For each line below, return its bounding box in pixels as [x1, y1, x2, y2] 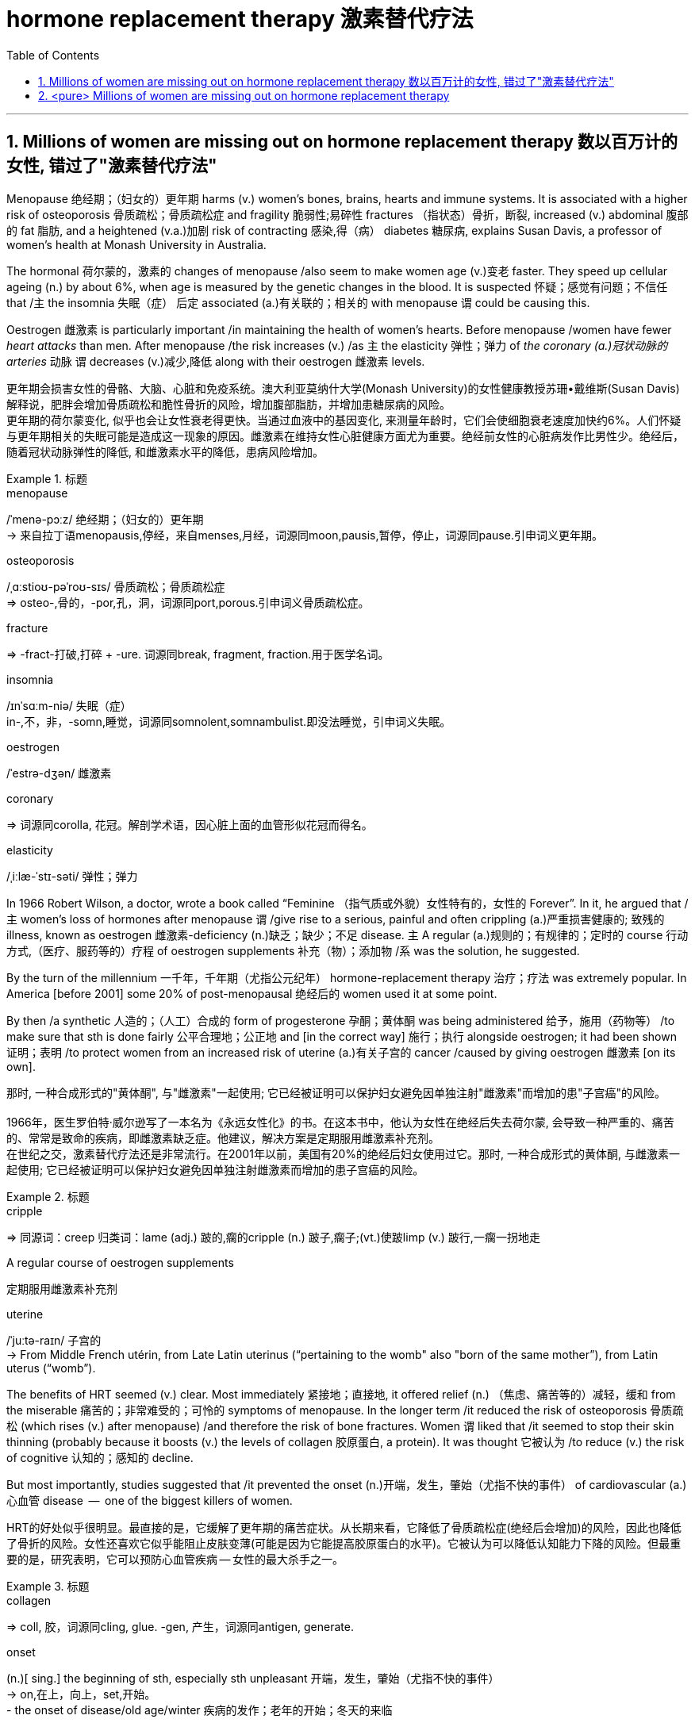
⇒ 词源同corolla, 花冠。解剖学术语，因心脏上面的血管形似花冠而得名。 [6, 817, 373, 831]
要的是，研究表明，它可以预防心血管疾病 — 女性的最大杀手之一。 [6, 1552, 344, 1566]
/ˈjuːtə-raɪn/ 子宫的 [6, 1333, 102, 1347]
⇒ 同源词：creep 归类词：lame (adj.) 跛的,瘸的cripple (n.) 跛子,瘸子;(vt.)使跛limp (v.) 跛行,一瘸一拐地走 [6, 1230, 540, 1244]
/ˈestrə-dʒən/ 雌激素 [6, 766, 112, 780]
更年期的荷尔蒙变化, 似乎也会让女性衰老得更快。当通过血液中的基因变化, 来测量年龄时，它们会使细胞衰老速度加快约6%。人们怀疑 [6, 413, 682, 427]
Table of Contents [6, 48, 100, 62]
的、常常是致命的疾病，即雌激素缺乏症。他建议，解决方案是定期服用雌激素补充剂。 [6, 1130, 440, 1145]
